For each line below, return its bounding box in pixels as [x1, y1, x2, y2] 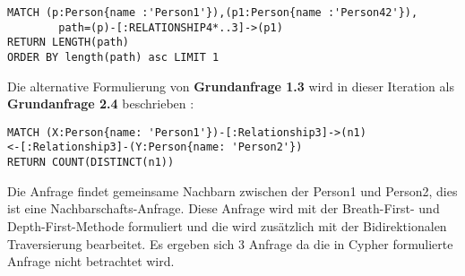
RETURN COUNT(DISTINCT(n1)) [7, 156, 175, 169]
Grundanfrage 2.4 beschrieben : [7, 94, 194, 113]
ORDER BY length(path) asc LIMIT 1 [7, 50, 220, 64]
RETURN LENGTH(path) [7, 36, 130, 49]
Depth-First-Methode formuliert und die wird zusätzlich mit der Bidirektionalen [7, 216, 447, 235]
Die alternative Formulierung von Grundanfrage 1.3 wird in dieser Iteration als [7, 76, 454, 95]
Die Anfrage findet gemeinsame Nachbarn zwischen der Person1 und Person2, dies [7, 181, 458, 200]
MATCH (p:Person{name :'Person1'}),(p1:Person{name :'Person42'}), [7, 6, 418, 19]
